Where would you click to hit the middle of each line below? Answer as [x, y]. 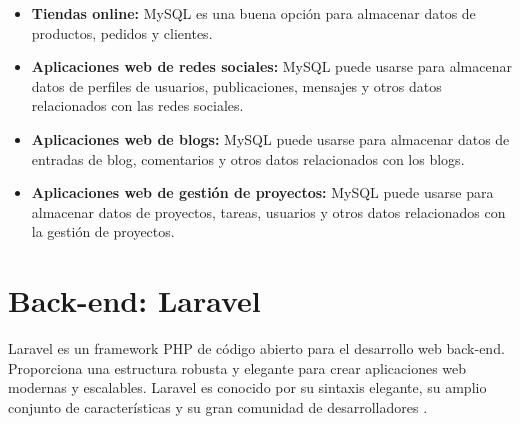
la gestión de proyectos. [103, 231]
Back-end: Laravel [134, 300]
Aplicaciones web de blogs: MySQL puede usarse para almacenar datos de [270, 138]
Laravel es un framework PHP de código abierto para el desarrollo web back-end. [256, 348]
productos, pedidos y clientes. [122, 32]
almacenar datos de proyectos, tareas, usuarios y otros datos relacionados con [268, 211]
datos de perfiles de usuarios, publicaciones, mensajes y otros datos [236, 85]
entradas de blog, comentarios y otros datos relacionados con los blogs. [248, 158]
